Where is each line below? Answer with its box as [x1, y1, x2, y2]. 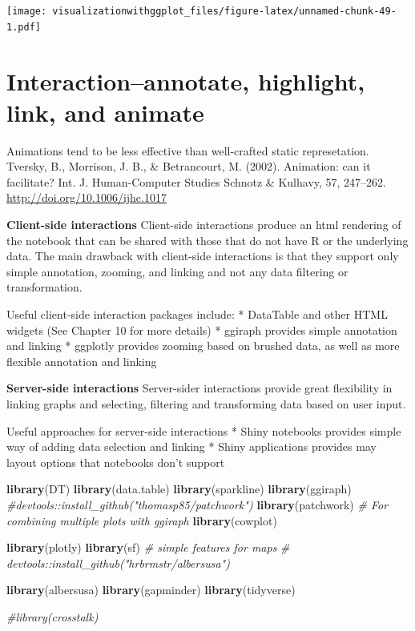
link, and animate [6, 95, 204, 128]
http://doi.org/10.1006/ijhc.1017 [6, 189, 167, 206]
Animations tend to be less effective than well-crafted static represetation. [6, 142, 369, 159]
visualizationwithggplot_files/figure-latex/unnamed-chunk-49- [52, 6, 397, 17]
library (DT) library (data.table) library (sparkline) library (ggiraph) [6, 480, 352, 497]
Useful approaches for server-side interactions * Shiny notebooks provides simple [6, 422, 401, 439]
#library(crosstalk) [6, 608, 99, 625]
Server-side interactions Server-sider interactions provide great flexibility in [6, 380, 393, 396]
